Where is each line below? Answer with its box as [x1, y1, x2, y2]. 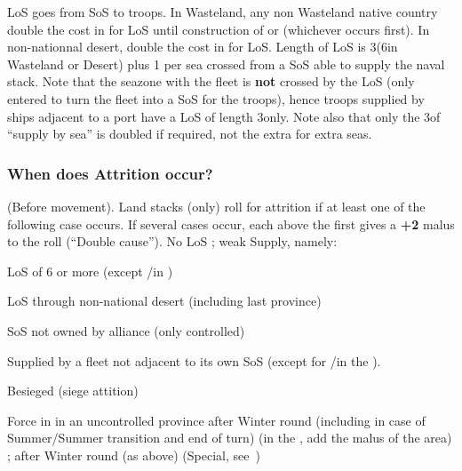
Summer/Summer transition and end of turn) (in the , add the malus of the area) [7, 428, 452, 447]
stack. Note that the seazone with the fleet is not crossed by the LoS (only [7, 72, 415, 91]
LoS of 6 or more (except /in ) [7, 261, 173, 280]
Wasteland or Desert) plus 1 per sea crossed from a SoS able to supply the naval [7, 54, 445, 73]
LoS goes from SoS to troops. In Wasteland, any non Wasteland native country [7, 3, 438, 20]
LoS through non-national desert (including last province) [7, 291, 322, 310]
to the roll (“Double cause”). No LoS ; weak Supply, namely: [7, 232, 338, 251]
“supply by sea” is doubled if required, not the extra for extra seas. [7, 124, 372, 143]
